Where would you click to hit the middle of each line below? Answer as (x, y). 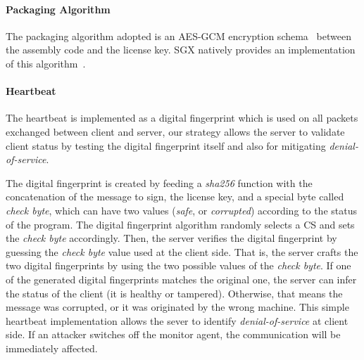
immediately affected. (52, 348)
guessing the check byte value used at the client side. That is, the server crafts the (182, 251)
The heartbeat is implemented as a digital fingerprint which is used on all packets (182, 118)
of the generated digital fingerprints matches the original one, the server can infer (181, 279)
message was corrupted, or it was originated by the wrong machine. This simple (177, 307)
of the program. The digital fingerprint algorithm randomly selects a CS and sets (180, 224)
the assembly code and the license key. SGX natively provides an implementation (181, 50)
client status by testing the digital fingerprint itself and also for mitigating (166, 145)
